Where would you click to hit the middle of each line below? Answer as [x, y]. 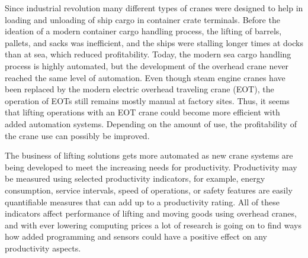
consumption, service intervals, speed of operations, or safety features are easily [149, 190]
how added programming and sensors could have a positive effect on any [136, 236]
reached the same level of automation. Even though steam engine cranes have [145, 77]
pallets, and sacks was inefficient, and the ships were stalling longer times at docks [154, 42]
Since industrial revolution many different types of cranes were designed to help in [154, 8]
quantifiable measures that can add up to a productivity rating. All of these [142, 201]
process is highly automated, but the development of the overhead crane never [147, 65]
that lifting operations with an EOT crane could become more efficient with [142, 112]
